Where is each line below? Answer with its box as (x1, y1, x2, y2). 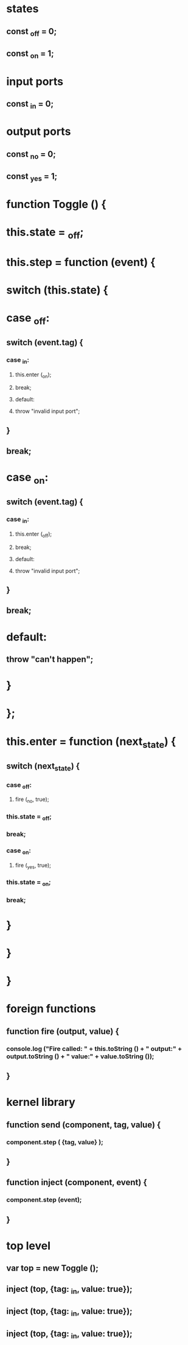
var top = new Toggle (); (6, 1263, 99, 1274)
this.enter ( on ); (15, 371, 52, 379)
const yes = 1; (6, 171, 58, 183)
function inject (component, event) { (6, 1177, 147, 1188)
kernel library (6, 1096, 76, 1109)
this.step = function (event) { (6, 255, 156, 269)
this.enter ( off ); (15, 530, 52, 539)
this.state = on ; (6, 878, 51, 888)
